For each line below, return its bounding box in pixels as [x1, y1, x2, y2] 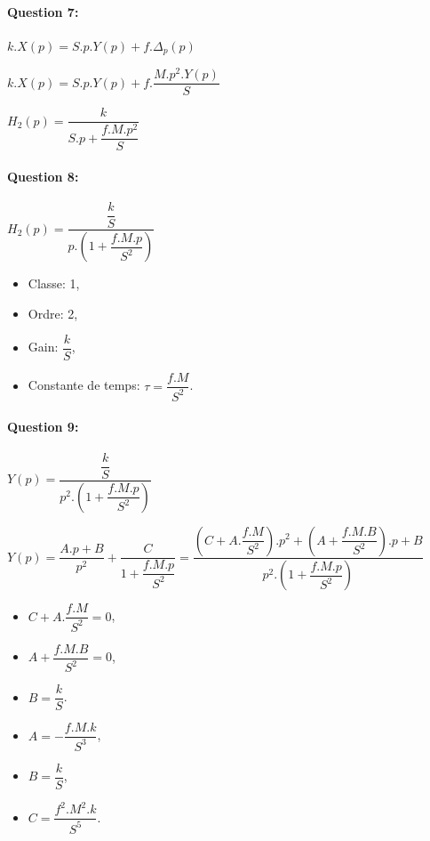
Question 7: [7, 2, 79, 20]
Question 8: [7, 166, 79, 185]
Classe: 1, [28, 274, 80, 293]
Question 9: [7, 417, 79, 436]
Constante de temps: [28, 376, 140, 394]
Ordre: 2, [28, 303, 78, 322]
